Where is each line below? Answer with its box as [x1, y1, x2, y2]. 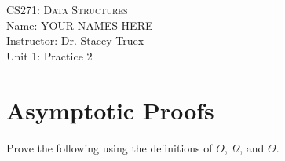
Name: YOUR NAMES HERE [6, 16, 153, 33]
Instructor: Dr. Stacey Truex [6, 32, 144, 49]
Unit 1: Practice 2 [6, 47, 93, 64]
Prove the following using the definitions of [6, 139, 213, 156]
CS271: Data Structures [6, 2, 128, 17]
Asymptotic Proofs [6, 93, 214, 126]
